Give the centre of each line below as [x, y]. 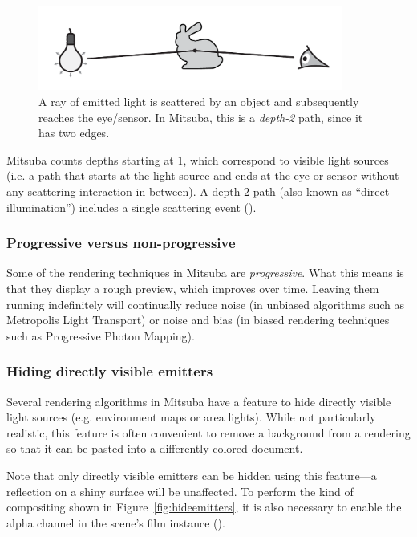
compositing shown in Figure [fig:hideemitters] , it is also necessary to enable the [204, 507]
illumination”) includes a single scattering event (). [132, 207]
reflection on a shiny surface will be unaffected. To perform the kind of [180, 491]
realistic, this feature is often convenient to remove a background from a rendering [208, 432]
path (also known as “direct [321, 191]
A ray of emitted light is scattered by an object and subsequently [199, 102]
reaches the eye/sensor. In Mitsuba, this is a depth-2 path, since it [201, 117]
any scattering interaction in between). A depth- [126, 191]
